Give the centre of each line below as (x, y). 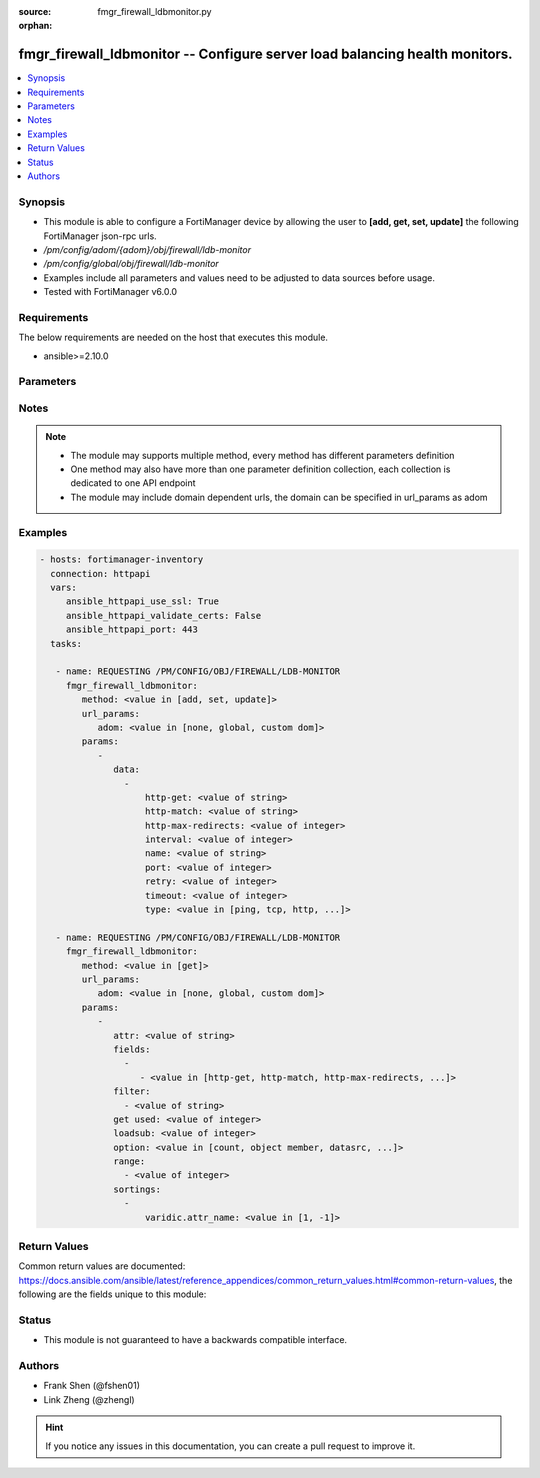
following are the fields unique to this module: (112, 1294)
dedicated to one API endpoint (133, 483)
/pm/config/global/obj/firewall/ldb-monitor (131, 264)
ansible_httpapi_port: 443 (132, 629)
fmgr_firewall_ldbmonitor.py (154, 11)
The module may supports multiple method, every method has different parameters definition (262, 455)
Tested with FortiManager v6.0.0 (110, 292)
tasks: (66, 643)
